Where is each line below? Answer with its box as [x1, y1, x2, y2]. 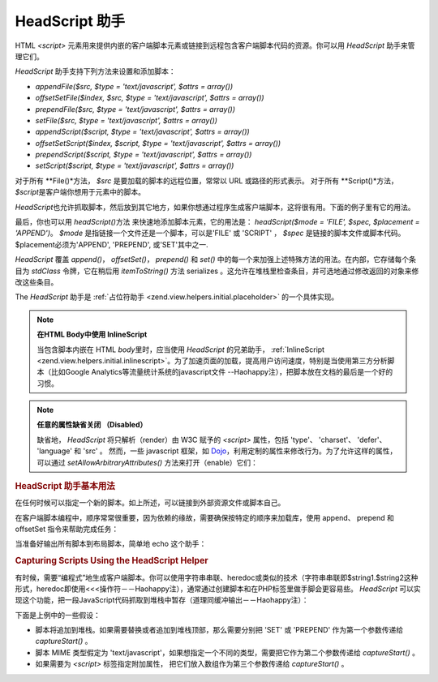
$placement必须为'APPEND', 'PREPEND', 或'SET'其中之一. [15, 239, 208, 249]
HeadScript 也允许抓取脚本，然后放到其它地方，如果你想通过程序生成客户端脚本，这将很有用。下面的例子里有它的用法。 [15, 202, 415, 212]
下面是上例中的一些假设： [15, 610, 101, 620]
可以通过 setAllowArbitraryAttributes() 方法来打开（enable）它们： [36, 457, 259, 467]
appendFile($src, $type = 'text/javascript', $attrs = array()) [35, 81, 234, 91]
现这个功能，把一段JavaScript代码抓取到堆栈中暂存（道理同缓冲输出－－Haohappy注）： [15, 595, 309, 605]
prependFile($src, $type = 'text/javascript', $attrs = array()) [35, 104, 235, 114]
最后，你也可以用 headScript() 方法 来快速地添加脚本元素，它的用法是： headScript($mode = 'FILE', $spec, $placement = [15, 217, 421, 227]
